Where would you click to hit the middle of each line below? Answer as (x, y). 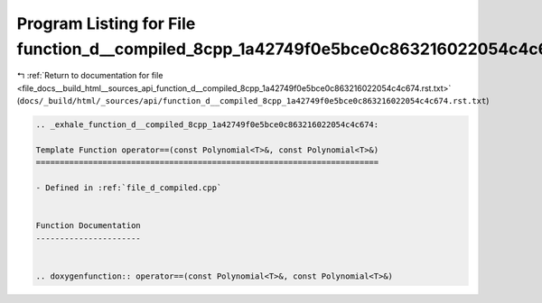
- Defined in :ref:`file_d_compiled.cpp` (129, 188)
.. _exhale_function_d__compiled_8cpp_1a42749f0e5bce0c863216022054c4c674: (207, 125)
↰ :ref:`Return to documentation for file (90, 76)
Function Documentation (89, 226)
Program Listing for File (106, 23)
